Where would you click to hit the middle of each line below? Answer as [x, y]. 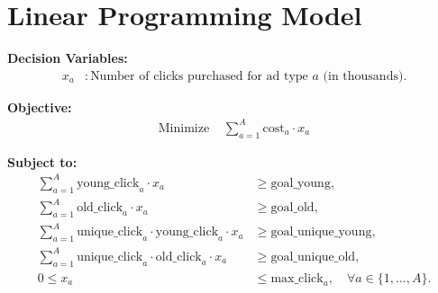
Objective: [40, 107]
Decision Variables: [68, 58]
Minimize [184, 128]
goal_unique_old [313, 257]
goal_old [292, 208]
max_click [297, 278]
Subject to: [42, 161]
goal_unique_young [321, 232]
